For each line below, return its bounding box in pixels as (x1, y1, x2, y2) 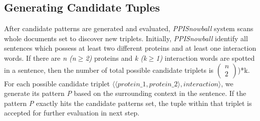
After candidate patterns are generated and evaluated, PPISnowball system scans (4, 23, 253, 34)
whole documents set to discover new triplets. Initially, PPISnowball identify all (4, 33, 248, 43)
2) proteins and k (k (85, 52, 147, 63)
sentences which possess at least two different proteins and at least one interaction (4, 43, 256, 53)
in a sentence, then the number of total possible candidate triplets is (4, 64, 214, 75)
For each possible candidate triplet (4, 78, 110, 88)
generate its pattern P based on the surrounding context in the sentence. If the (4, 88, 246, 98)
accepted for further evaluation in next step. (4, 107, 140, 118)
